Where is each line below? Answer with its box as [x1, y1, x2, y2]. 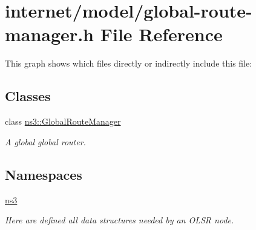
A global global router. [5, 135, 86, 148]
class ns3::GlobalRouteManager [5, 115, 121, 128]
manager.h [5, 22, 94, 47]
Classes [5, 87, 51, 105]
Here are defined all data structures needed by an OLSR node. [5, 214, 234, 226]
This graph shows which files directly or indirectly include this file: [5, 57, 252, 70]
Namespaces [5, 165, 82, 183]
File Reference [100, 22, 223, 47]
